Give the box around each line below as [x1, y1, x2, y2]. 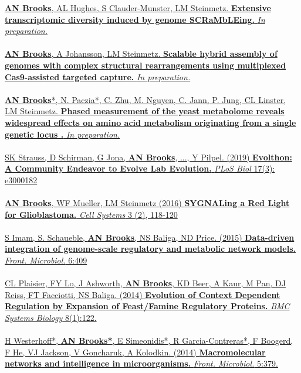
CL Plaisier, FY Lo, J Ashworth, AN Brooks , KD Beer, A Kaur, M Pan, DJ [5, 277, 286, 289]
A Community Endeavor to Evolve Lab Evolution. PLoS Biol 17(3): [5, 162, 275, 174]
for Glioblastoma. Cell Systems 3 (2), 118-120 [5, 208, 178, 220]
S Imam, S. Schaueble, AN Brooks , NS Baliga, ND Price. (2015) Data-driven [5, 231, 295, 243]
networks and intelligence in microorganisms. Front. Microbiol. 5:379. [5, 357, 278, 369]
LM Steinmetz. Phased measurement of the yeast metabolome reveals [5, 105, 285, 117]
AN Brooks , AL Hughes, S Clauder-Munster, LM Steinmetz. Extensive [5, 2, 271, 13]
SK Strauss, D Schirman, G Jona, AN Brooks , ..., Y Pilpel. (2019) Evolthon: [5, 150, 292, 163]
